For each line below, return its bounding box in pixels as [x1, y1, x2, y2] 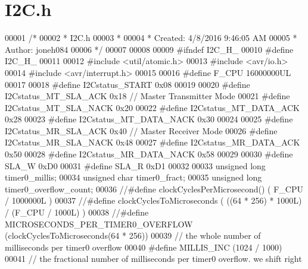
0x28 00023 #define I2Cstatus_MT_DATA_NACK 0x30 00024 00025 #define [5, 113, 293, 125]
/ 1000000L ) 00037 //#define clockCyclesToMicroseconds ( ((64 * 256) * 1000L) [5, 194, 302, 207]
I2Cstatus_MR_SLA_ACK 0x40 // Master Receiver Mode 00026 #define [5, 124, 278, 137]
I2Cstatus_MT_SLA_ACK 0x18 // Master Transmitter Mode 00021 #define [5, 90, 290, 102]
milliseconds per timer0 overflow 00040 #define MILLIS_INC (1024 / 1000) [5, 240, 282, 253]
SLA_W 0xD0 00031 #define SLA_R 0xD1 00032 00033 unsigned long [5, 159, 266, 172]
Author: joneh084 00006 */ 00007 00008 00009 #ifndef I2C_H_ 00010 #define [5, 43, 294, 55]
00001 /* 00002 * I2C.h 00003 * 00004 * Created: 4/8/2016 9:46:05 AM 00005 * [5, 31, 297, 44]
